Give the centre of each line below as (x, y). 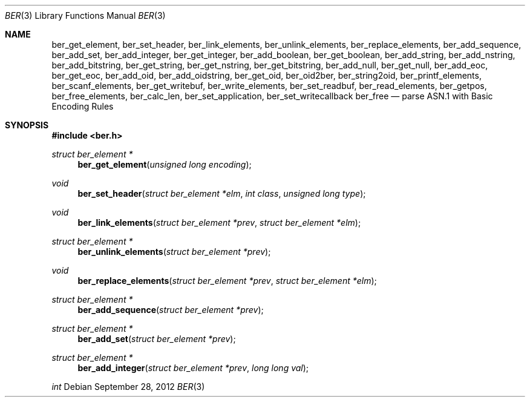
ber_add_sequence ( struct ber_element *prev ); (171, 310)
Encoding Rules (83, 106)
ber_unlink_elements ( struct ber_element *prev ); (174, 252)
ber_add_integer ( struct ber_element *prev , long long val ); (193, 368)
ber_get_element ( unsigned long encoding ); (165, 164)
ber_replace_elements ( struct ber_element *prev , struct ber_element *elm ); (227, 281)
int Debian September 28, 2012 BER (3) (128, 387)
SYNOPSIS (27, 125)
